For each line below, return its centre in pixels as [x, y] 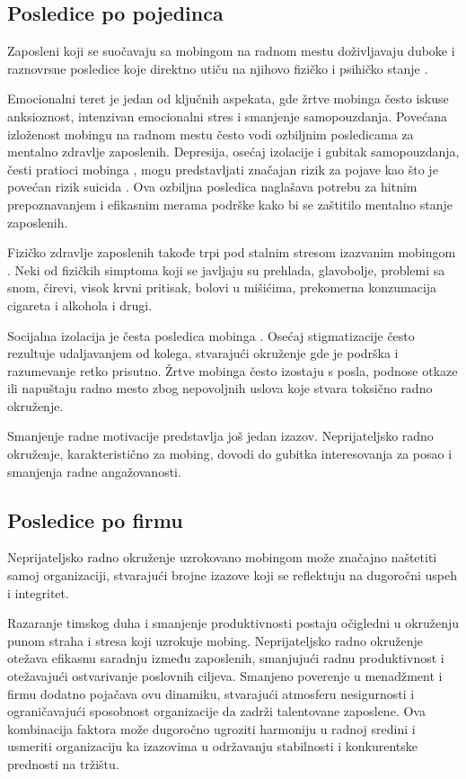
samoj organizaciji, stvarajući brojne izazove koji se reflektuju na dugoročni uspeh [233, 575]
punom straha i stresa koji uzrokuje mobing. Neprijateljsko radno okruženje [215, 640]
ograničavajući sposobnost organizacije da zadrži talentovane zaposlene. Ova [216, 711]
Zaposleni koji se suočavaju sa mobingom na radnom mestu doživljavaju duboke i [231, 51]
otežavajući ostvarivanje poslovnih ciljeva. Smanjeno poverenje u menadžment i [225, 676]
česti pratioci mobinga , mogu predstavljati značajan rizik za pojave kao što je [223, 169]
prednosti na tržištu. [63, 764]
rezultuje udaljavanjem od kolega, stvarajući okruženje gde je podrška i [203, 353]
